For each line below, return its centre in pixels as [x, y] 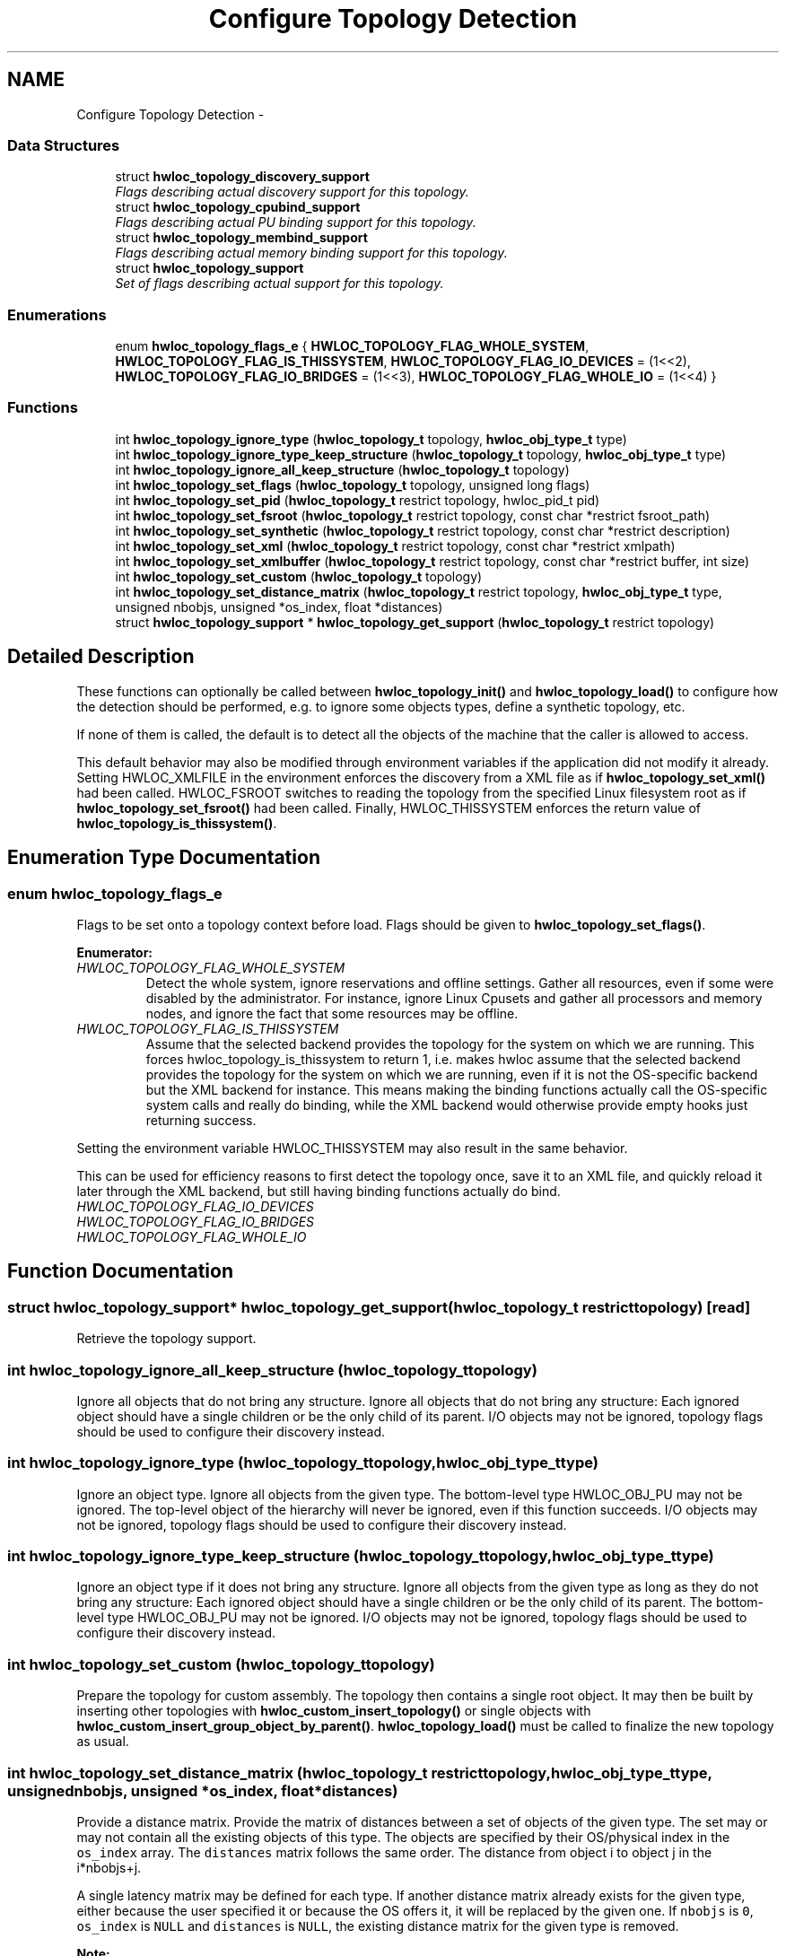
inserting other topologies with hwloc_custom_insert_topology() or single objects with [334, 1711]
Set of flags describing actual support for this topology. [279, 284]
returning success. [201, 1120]
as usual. [103, 1742]
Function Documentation [120, 1271]
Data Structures [64, 145]
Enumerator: [115, 952]
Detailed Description [101, 657]
